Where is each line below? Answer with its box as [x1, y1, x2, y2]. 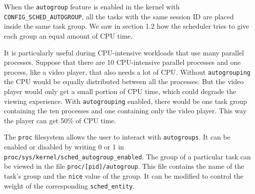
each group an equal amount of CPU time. [4, 30, 133, 41]
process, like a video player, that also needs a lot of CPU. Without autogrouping [4, 66, 251, 77]
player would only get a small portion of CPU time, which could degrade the [4, 86, 236, 96]
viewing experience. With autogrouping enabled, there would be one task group [4, 96, 247, 106]
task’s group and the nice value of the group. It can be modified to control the [4, 170, 244, 181]
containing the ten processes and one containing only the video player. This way [4, 105, 247, 116]
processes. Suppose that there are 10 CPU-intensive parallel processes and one [4, 57, 241, 67]
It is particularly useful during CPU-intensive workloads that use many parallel [4, 47, 244, 57]
